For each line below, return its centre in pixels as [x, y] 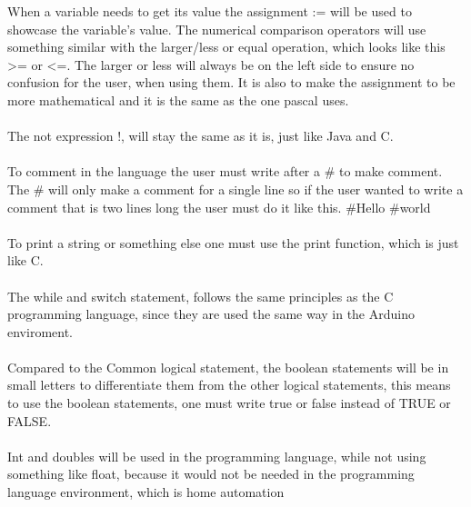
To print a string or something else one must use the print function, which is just [233, 242]
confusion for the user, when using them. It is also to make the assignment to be [231, 82]
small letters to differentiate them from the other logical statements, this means [229, 385]
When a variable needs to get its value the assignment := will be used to [210, 11]
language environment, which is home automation [146, 492]
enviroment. [40, 331]
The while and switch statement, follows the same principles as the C [200, 296]
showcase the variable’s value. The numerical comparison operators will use [217, 29]
